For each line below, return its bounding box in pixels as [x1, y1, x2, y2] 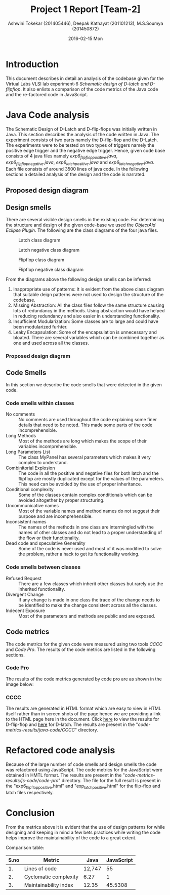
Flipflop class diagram [18, 257, 65, 263]
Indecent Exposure [6, 607, 45, 614]
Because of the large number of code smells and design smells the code [6, 761, 157, 767]
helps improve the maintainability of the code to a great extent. [6, 834, 137, 841]
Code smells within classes [6, 400, 74, 407]
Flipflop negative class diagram [18, 267, 84, 273]
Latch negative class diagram [18, 247, 80, 253]
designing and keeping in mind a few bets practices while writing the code [6, 829, 161, 835]
